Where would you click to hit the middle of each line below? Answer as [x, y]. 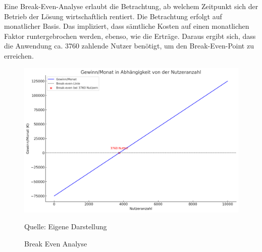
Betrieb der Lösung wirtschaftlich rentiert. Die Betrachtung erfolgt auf [113, 16]
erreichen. [19, 55]
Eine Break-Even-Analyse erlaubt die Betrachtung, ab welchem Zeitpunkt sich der [131, 6]
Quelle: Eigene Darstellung [66, 226]
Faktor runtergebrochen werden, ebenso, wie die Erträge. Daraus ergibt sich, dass [130, 36]
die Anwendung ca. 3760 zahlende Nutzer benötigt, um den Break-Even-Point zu [129, 46]
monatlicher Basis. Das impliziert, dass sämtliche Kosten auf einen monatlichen [127, 26]
